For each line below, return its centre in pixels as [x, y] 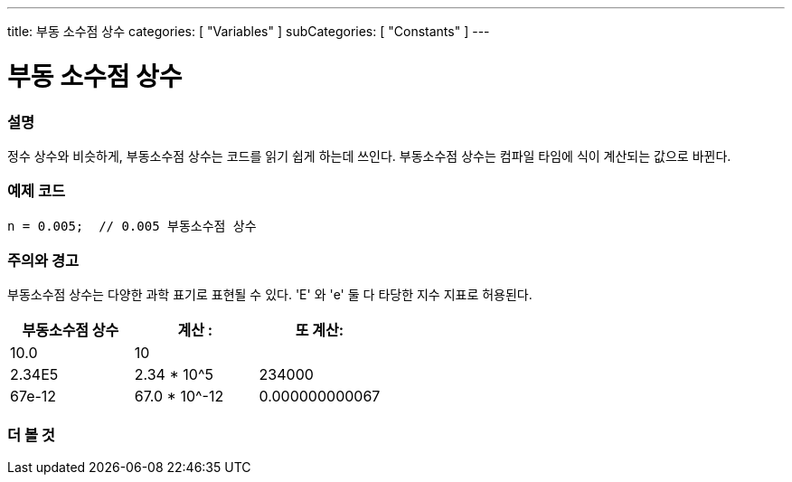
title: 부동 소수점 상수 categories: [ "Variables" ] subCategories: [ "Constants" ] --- [249, 31]
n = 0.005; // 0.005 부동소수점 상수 [132, 226]
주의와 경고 [43, 260]
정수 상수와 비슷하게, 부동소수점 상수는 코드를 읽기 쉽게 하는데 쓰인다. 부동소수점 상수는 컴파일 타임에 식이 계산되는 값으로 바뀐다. [369, 156]
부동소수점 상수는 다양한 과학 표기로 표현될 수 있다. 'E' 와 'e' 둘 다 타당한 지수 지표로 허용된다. [270, 295]
